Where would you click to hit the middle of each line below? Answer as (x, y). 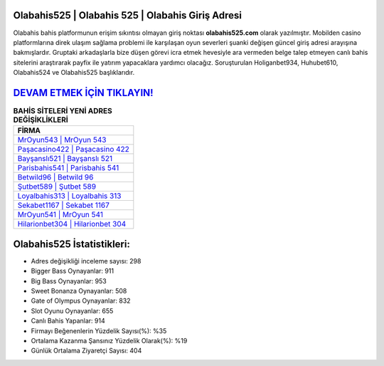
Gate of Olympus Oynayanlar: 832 (81, 301)
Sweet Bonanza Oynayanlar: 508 (79, 291)
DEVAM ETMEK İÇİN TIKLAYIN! (83, 93)
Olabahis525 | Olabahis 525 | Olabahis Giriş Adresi (127, 15)
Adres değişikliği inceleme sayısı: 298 (86, 261)
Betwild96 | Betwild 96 (55, 177)
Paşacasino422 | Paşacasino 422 (73, 150)
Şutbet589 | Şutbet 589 (57, 187)
